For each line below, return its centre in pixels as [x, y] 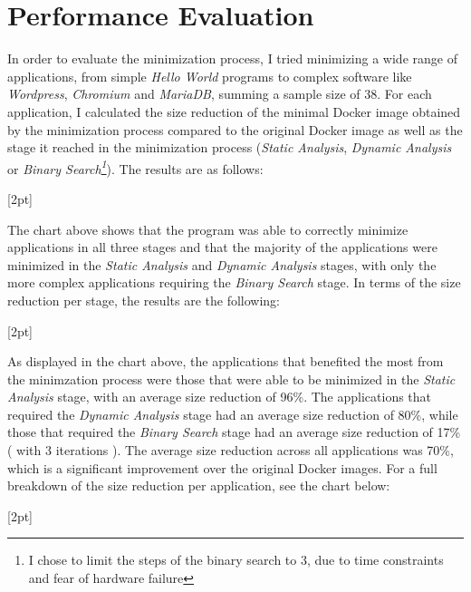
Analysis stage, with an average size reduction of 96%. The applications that [220, 397]
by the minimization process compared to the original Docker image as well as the [235, 129]
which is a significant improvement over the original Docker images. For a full [222, 467]
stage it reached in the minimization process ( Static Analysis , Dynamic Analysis [230, 147]
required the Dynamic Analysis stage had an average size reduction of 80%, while [233, 414]
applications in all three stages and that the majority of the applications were [222, 247]
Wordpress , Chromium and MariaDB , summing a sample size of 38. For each [220, 94]
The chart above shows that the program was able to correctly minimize [208, 229]
